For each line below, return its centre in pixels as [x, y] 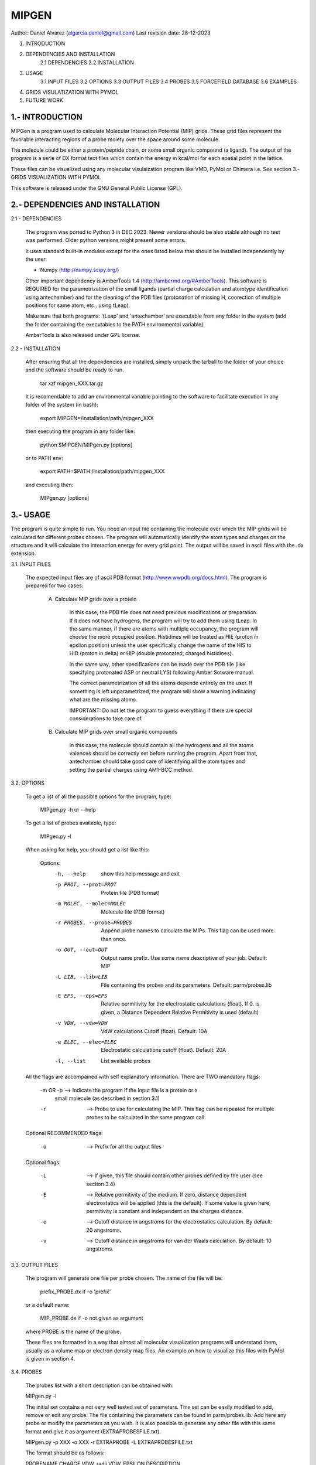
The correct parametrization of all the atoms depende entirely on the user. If [161, 683]
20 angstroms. [104, 1230]
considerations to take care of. [106, 718]
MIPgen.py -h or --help [68, 810]
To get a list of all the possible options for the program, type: [98, 796]
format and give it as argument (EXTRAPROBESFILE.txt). [93, 1431]
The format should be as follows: [65, 1453]
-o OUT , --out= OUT [81, 950]
